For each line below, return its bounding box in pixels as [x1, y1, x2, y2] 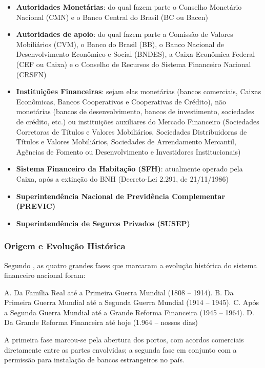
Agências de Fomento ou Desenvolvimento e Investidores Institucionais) [16, 146, 241, 157]
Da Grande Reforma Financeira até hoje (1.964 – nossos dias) [4, 317, 198, 328]
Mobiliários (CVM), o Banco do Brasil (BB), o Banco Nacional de [16, 38, 225, 49]
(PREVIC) [16, 201, 55, 211]
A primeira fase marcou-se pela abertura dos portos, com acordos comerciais [4, 334, 244, 345]
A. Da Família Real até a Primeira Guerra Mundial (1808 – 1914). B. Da [4, 287, 234, 297]
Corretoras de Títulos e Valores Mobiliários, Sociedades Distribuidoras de [16, 126, 247, 137]
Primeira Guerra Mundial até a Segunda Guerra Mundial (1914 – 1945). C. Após [4, 297, 259, 308]
